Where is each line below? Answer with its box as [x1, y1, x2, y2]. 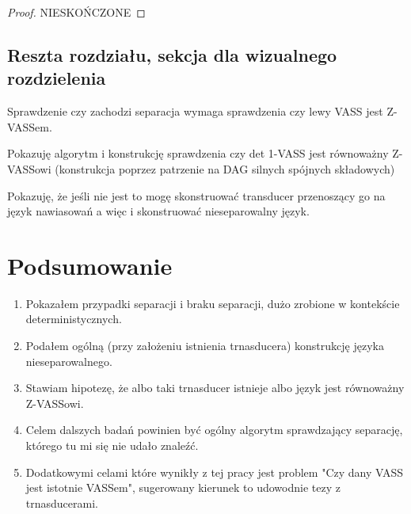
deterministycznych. [25, 310, 122, 327]
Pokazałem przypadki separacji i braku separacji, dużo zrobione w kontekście [25, 295, 400, 311]
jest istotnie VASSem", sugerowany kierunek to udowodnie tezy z [25, 479, 341, 496]
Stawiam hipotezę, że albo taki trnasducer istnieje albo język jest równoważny [25, 379, 405, 396]
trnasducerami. [25, 494, 98, 511]
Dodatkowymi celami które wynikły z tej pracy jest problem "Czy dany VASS [25, 463, 404, 480]
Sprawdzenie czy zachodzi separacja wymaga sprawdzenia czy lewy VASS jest [7, 103, 383, 120]
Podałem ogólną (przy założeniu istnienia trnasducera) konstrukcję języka [25, 337, 384, 354]
